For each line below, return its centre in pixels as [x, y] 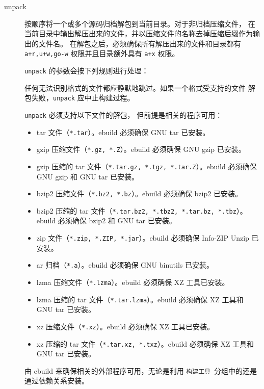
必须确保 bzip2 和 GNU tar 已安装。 [117, 221]
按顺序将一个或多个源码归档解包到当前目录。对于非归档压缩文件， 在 [140, 23]
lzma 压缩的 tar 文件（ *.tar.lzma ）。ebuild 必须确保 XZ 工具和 [140, 299]
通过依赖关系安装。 [57, 381]
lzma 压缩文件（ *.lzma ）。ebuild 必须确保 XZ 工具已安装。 [133, 282]
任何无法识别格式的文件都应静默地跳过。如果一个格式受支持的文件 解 [140, 87]
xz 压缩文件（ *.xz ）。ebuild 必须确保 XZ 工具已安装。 [125, 326]
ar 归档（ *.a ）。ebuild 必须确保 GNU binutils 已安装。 [125, 265]
